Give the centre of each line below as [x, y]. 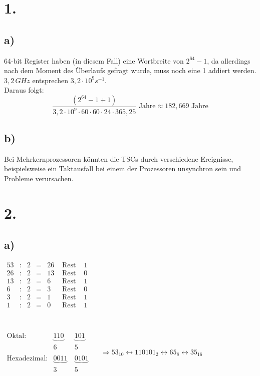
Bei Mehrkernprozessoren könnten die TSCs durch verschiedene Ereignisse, [119, 158]
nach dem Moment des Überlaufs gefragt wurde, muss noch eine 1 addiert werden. [130, 70]
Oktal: [17, 336]
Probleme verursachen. [39, 178]
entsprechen [50, 80]
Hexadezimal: [27, 358]
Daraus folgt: [24, 90]
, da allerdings [229, 60]
